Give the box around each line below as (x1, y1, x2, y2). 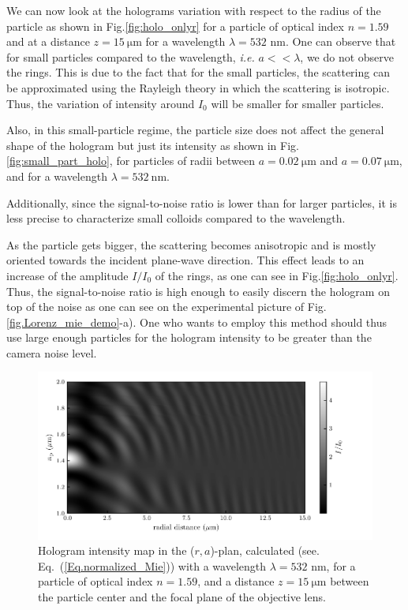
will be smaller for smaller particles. (211, 95, 384, 111)
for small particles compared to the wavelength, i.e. (6, 48, 255, 65)
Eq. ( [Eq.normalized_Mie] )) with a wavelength (38, 557, 267, 574)
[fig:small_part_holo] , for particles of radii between (6, 152, 255, 169)
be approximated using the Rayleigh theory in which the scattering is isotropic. (6, 79, 390, 95)
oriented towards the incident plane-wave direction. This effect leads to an (6, 252, 365, 268)
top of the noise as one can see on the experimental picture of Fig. (6, 298, 327, 315)
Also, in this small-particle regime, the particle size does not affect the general (6, 122, 384, 138)
